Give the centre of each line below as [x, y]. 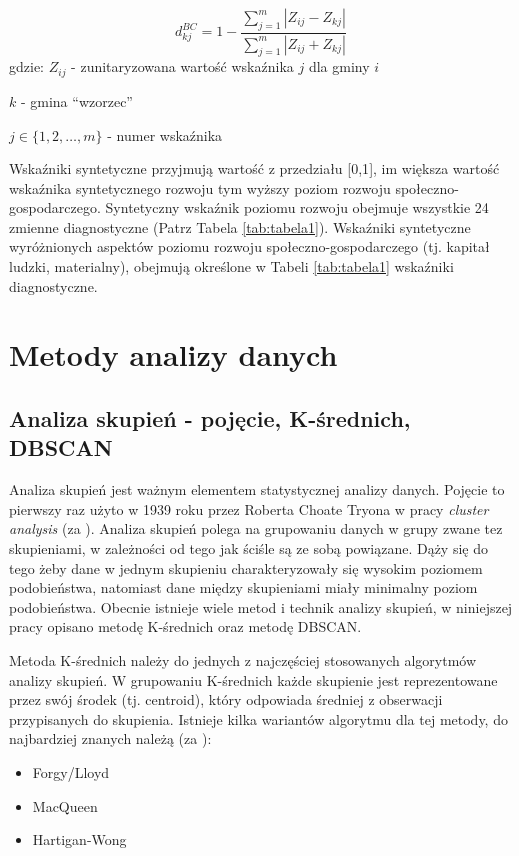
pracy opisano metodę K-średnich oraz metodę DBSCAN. [185, 626]
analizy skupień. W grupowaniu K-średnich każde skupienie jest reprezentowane [253, 679]
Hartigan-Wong [79, 839]
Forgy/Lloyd [71, 771]
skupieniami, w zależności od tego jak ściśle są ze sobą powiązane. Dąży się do [248, 548]
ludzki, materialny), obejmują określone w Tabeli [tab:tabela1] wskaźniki [231, 266]
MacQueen [65, 805]
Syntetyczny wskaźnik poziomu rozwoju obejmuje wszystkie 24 [297, 207]
